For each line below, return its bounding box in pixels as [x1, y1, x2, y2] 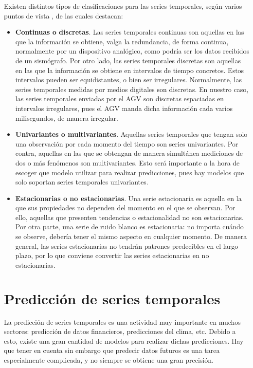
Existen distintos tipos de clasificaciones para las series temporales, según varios [4, 1, 242, 11]
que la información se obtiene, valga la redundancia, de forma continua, [15, 36, 229, 46]
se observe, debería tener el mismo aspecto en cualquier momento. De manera [15, 231, 247, 241]
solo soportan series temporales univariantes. [15, 177, 148, 187]
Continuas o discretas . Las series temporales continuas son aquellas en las [15, 27, 244, 37]
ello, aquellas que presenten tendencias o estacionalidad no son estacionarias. [15, 212, 244, 222]
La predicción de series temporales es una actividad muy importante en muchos [4, 316, 241, 327]
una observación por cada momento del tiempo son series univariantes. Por [15, 138, 238, 148]
